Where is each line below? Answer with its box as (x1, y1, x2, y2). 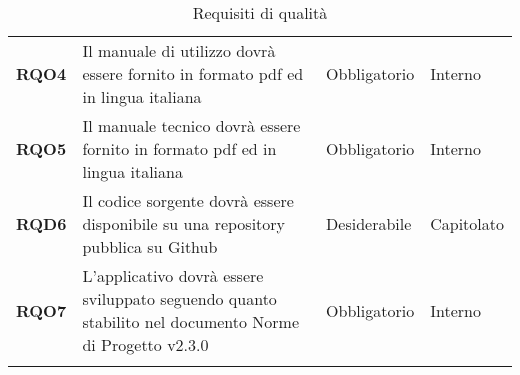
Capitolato (430, 212, 504, 235)
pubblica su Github (82, 235, 218, 258)
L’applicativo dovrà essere (82, 264, 264, 287)
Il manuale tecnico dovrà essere (82, 114, 301, 137)
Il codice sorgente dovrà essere (82, 189, 294, 212)
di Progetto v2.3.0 (82, 333, 209, 356)
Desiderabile (326, 212, 412, 235)
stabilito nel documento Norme (82, 310, 300, 333)
